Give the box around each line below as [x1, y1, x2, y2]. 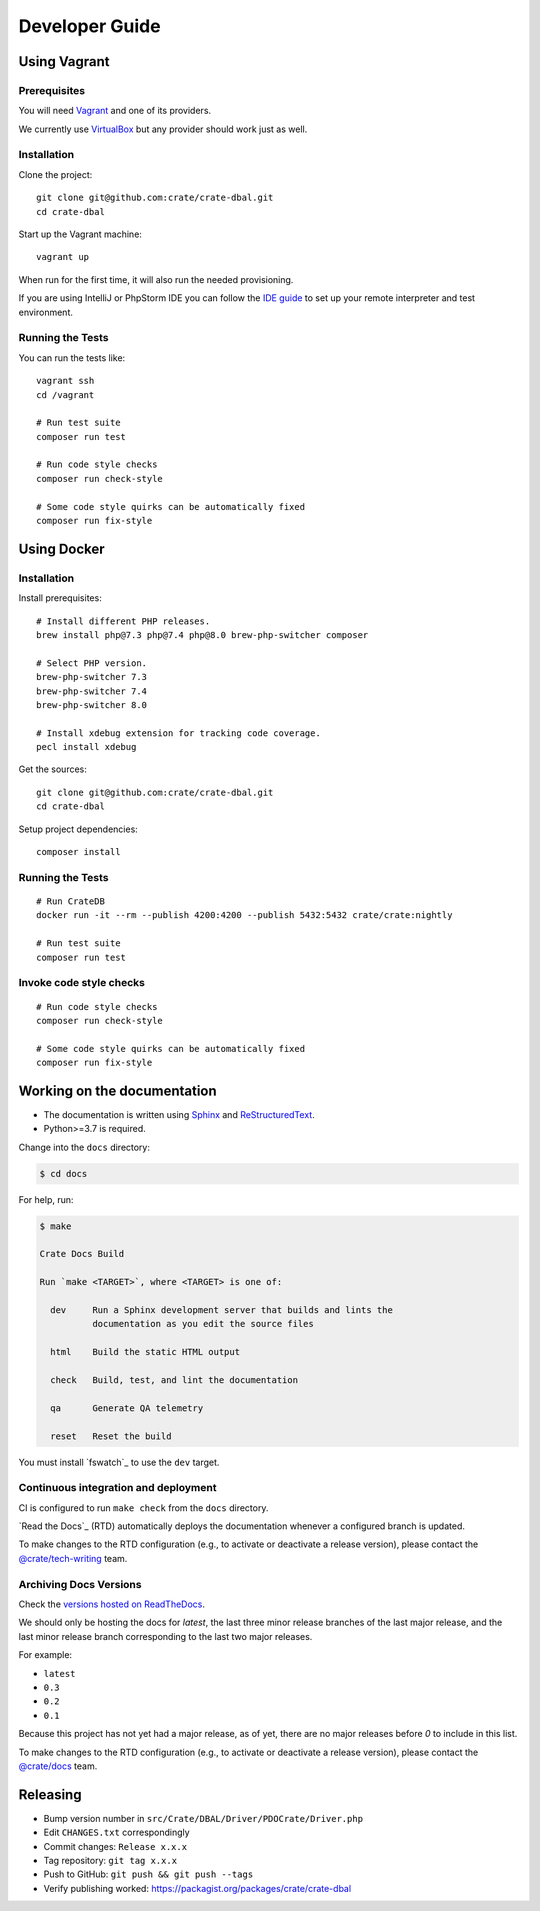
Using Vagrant [18, 53, 110, 70]
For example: [18, 1649, 73, 1661]
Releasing [18, 1786, 82, 1803]
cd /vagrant [36, 389, 95, 400]
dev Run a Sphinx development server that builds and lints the [50, 1305, 394, 1316]
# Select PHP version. [36, 657, 148, 669]
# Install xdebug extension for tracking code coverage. [36, 727, 322, 739]
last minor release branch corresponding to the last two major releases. [18, 1630, 313, 1642]
